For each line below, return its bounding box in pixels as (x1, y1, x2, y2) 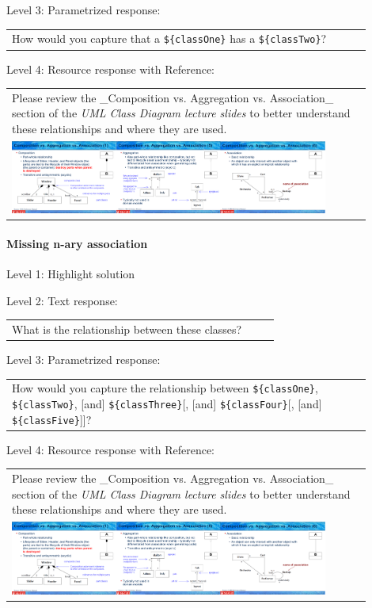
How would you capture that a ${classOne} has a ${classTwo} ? (12, 30, 327, 47)
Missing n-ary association (6, 235, 148, 251)
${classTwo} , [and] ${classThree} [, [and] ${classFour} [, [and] (12, 396, 322, 412)
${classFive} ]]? (12, 411, 92, 427)
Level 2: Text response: (6, 292, 118, 308)
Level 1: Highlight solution (6, 266, 135, 282)
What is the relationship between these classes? (12, 320, 242, 337)
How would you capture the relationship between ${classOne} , (12, 380, 318, 396)
